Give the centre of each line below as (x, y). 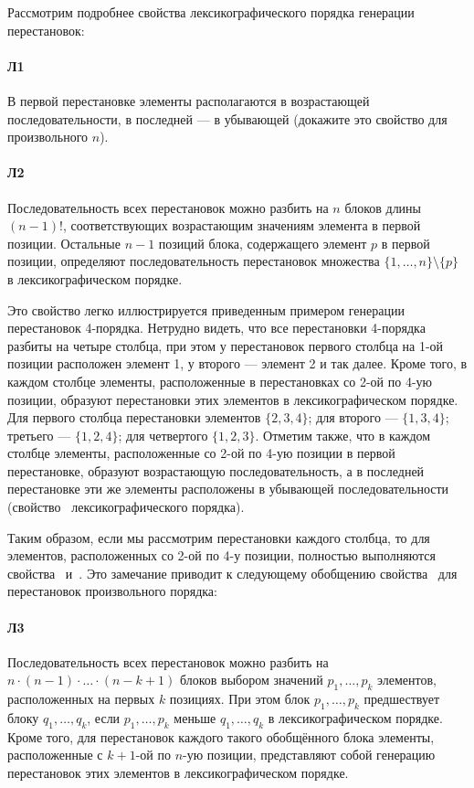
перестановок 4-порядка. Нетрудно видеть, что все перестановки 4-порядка (216, 328)
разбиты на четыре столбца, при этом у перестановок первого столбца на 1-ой (226, 345)
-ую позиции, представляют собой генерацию (309, 755)
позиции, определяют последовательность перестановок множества (194, 261)
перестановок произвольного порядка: (112, 591)
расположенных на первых (81, 699)
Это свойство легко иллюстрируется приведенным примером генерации (206, 309)
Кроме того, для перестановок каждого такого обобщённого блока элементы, (221, 736)
